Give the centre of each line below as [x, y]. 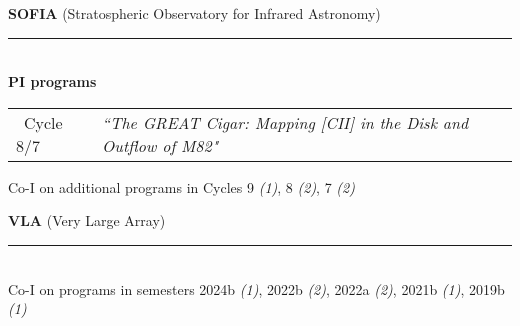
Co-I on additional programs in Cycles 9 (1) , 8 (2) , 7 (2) [181, 186]
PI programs [52, 81]
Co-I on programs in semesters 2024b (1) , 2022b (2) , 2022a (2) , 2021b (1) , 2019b [256, 288]
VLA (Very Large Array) [87, 220]
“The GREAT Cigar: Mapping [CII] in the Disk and [285, 122]
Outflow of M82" [160, 145]
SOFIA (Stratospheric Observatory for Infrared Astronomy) [194, 13]
